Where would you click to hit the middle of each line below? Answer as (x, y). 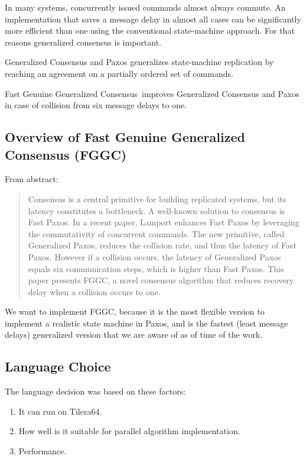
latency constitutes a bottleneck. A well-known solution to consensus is (157, 210)
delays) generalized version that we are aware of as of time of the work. (134, 334)
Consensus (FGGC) (66, 154)
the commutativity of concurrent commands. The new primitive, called (156, 233)
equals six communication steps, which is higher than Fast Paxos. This (156, 268)
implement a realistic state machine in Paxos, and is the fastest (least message (147, 323)
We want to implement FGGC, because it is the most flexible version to (135, 311)
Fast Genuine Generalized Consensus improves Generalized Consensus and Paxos (152, 93)
